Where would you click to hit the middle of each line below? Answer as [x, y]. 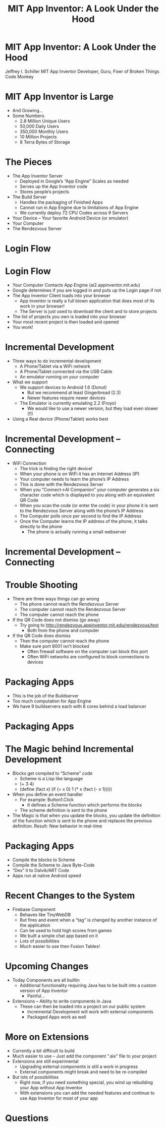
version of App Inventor [44, 991]
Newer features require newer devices [66, 398]
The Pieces [28, 162]
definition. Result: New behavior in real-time [57, 826]
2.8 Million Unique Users [45, 121]
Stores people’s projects [44, 191]
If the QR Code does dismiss [41, 635]
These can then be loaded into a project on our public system [83, 1006]
